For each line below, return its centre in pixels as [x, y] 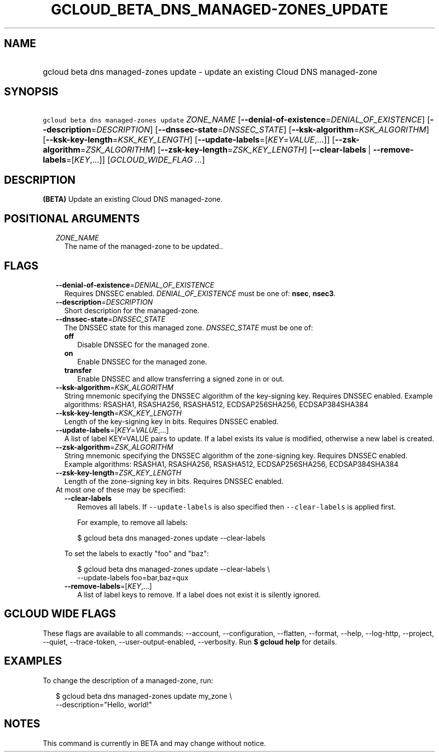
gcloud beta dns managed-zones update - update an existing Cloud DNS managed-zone [210, 72]
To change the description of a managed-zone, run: [128, 680]
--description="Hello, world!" [104, 704]
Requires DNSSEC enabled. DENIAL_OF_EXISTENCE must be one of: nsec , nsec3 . [200, 293]
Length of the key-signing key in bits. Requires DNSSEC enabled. [171, 421]
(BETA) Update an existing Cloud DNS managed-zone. [133, 199]
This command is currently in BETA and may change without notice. [154, 743]
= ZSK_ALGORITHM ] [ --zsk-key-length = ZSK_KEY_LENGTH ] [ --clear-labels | [226, 150]
